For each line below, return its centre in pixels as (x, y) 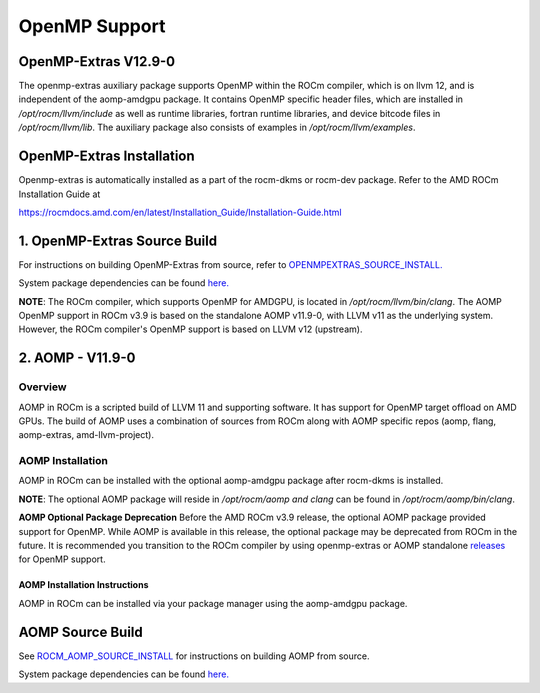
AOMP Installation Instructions (83, 585)
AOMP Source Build (81, 631)
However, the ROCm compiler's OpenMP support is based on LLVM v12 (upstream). (190, 329)
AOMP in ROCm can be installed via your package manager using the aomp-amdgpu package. (213, 603)
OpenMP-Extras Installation (106, 156)
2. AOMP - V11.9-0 (77, 358)
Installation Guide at (59, 194)
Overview (42, 387)
